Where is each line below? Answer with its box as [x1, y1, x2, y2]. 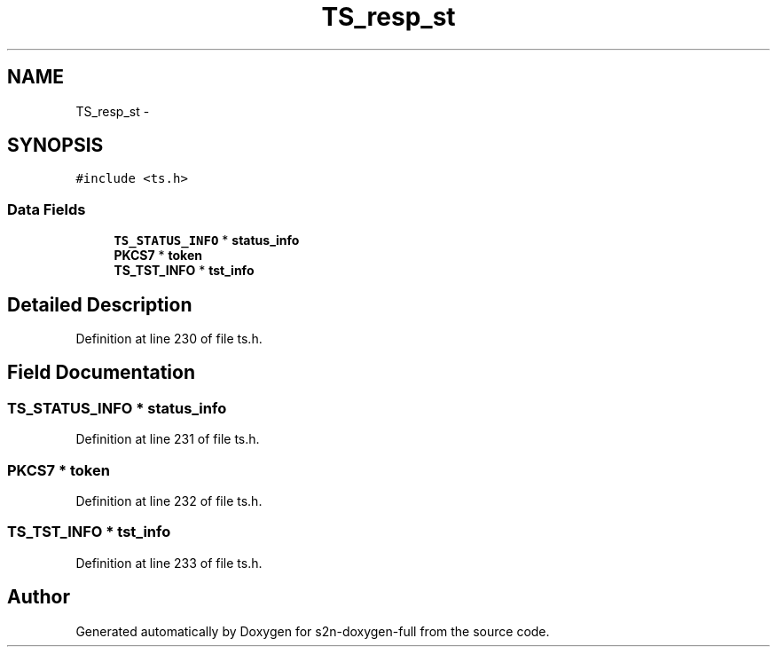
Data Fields [7, 200, 86, 218]
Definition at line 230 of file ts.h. [75, 331, 263, 347]
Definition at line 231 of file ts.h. [75, 431, 260, 447]
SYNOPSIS [7, 134, 104, 157]
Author [7, 586, 70, 609]
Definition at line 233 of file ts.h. [75, 555, 263, 571]
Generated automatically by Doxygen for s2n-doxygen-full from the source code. [75, 623, 550, 639]
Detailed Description [7, 293, 192, 316]
